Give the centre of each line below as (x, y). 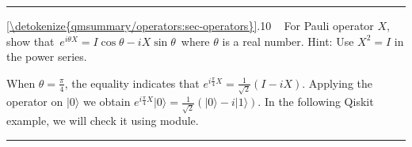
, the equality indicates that (132, 83)
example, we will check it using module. (103, 121)
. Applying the (338, 83)
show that (31, 41)
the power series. (47, 57)
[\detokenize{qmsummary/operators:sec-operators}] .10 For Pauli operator (190, 25)
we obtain (107, 102)
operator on (35, 102)
